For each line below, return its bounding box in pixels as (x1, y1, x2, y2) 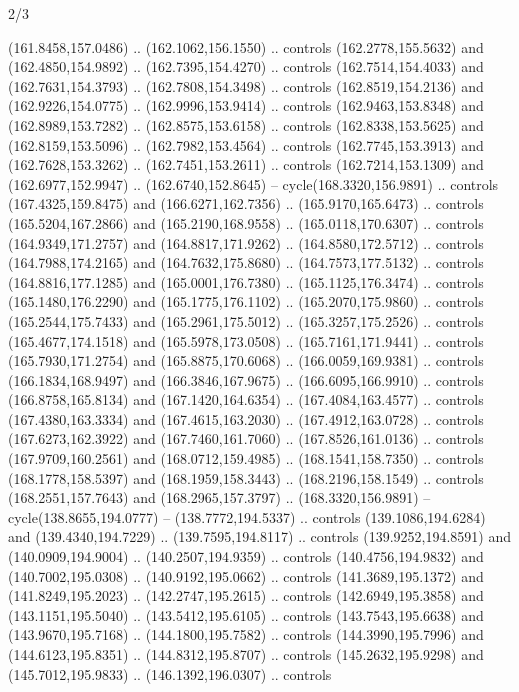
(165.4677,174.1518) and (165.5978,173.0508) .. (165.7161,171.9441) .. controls (8, 330, 484, 351)
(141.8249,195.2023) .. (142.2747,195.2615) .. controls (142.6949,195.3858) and (8, 585, 484, 606)
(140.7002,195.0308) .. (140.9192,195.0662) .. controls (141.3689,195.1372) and (8, 565, 484, 586)
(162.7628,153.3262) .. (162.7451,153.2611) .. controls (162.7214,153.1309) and (8, 154, 484, 175)
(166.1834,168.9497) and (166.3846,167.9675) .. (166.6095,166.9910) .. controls (8, 369, 484, 390)
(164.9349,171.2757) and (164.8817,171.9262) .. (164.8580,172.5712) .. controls (8, 232, 484, 253)
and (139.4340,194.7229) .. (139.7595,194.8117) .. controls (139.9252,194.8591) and (8, 526, 511, 547)
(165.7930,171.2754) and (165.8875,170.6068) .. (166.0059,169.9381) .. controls (8, 350, 484, 371)
